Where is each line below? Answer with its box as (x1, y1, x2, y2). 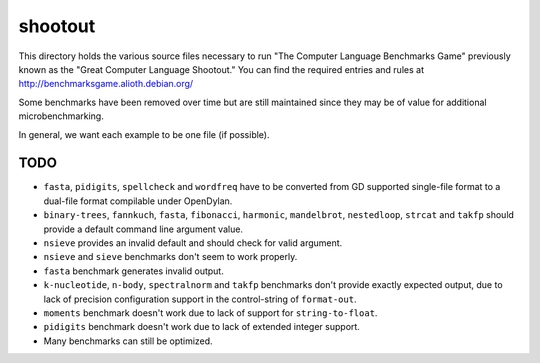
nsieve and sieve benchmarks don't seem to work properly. (43, 251, 298, 263)
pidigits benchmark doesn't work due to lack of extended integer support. (43, 321, 360, 333)
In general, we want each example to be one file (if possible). (18, 128, 270, 140)
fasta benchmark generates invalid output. (43, 265, 224, 277)
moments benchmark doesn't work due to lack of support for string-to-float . (43, 306, 378, 319)
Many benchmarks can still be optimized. (43, 335, 214, 347)
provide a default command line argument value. (43, 223, 244, 235)
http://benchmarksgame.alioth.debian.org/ (18, 78, 194, 90)
